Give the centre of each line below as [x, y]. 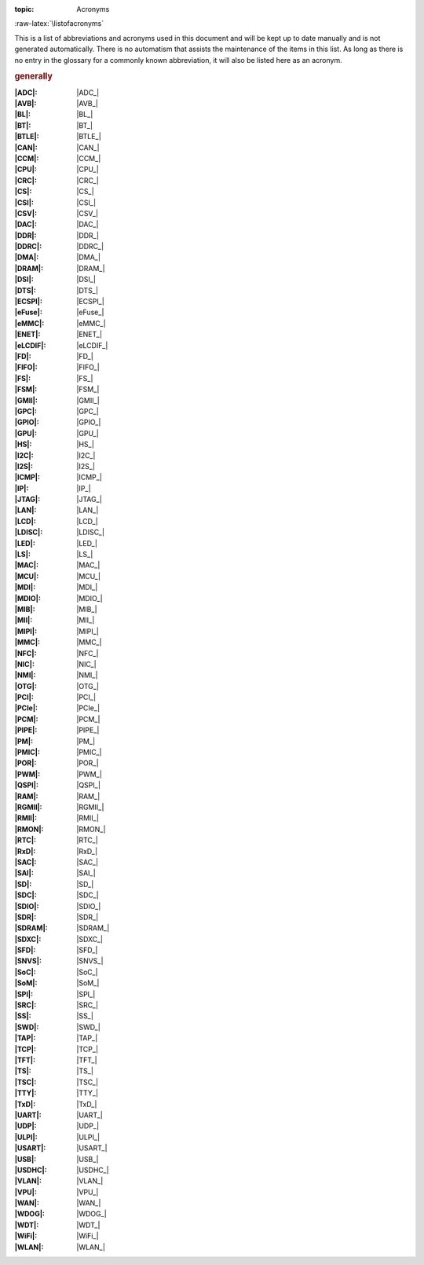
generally [33, 76]
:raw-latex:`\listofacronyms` [59, 24]
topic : [24, 9]
